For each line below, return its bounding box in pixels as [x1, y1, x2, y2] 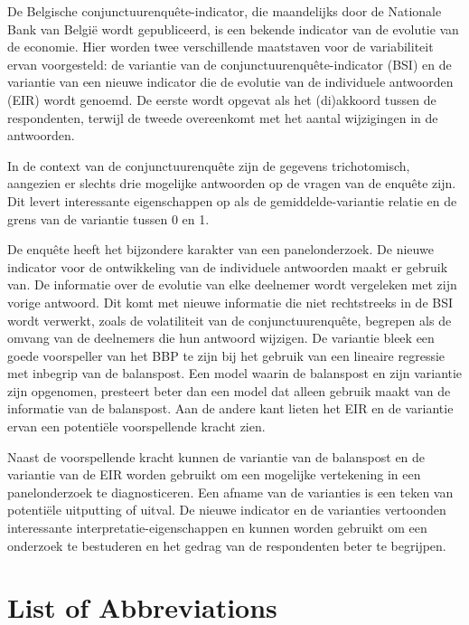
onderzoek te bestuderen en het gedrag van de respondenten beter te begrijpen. [7, 535, 446, 554]
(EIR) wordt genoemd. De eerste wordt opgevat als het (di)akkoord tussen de [7, 90, 436, 109]
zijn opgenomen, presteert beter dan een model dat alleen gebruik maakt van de [7, 381, 451, 400]
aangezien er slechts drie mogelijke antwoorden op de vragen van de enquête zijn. [7, 174, 456, 193]
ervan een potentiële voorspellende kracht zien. [7, 417, 266, 436]
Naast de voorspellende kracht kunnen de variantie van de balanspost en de [7, 447, 426, 466]
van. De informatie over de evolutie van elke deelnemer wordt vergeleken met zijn [7, 275, 457, 294]
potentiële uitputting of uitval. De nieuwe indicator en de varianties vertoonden [7, 500, 446, 519]
